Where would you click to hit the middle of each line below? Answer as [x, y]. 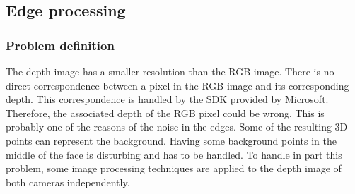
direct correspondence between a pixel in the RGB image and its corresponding [177, 85]
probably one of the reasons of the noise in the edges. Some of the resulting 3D [177, 127]
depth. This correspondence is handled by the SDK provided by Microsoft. [167, 99]
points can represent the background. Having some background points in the [171, 140]
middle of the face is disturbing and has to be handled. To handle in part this [174, 154]
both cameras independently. [68, 182]
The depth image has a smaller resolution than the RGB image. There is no [170, 71]
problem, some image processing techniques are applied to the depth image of [174, 168]
